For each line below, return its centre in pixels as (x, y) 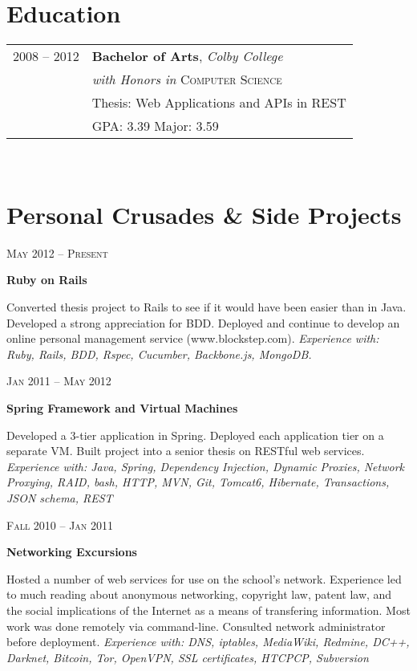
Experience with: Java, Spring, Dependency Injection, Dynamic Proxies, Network (206, 466)
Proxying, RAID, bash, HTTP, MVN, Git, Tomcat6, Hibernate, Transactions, (198, 482)
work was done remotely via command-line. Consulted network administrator (196, 626)
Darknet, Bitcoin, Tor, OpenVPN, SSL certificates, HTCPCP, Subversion (188, 657)
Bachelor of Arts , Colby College (187, 56)
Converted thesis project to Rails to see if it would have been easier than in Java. (206, 307)
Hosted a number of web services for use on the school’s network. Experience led (204, 578)
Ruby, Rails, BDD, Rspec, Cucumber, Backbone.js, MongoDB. (159, 354)
